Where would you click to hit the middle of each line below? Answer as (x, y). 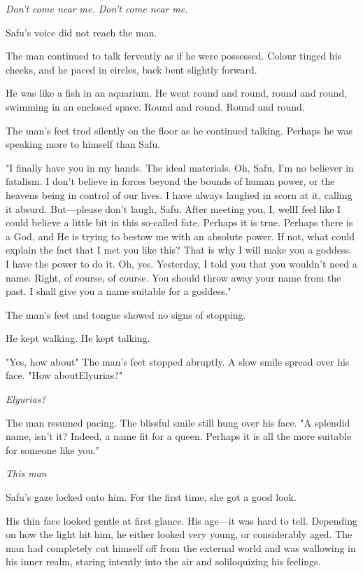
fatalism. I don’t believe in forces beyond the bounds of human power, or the (170, 181)
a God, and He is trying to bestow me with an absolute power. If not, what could (180, 236)
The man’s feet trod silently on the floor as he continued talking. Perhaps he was (179, 130)
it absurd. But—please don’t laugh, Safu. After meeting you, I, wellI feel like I (173, 208)
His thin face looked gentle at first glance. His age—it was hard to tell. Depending (182, 520)
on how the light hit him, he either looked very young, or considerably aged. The (179, 534)
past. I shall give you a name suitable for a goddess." (119, 291)
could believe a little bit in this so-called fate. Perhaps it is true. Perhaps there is (179, 222)
